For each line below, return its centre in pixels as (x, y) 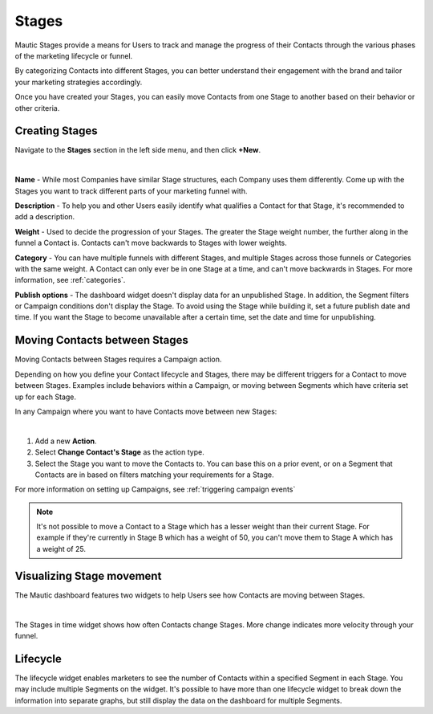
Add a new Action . (66, 441)
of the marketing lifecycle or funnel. (74, 55)
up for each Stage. (45, 397)
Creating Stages (56, 131)
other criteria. (37, 108)
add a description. (45, 217)
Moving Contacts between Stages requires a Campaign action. (118, 359)
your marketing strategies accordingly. (79, 82)
